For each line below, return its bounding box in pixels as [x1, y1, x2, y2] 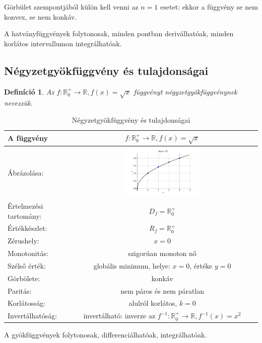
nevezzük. [4, 98, 33, 108]
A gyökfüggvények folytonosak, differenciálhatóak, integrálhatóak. [4, 329, 207, 340]
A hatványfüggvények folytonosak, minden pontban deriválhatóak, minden [4, 28, 234, 39]
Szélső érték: [8, 260, 46, 271]
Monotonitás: [8, 248, 48, 259]
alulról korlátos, [128, 298, 177, 308]
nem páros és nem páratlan [120, 285, 205, 296]
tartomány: [8, 210, 42, 221]
